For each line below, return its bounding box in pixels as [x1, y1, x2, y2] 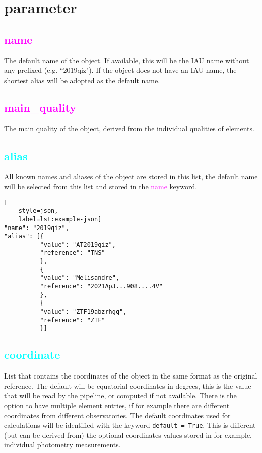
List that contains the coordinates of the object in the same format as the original [4, 370, 257, 381]
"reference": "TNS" [40, 249, 105, 257]
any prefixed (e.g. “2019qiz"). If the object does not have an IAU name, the [4, 65, 237, 75]
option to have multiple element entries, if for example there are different [4, 400, 230, 411]
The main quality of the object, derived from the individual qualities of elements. [4, 123, 254, 133]
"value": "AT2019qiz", [40, 241, 116, 248]
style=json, [18, 207, 58, 215]
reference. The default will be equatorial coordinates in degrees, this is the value [4, 380, 251, 391]
